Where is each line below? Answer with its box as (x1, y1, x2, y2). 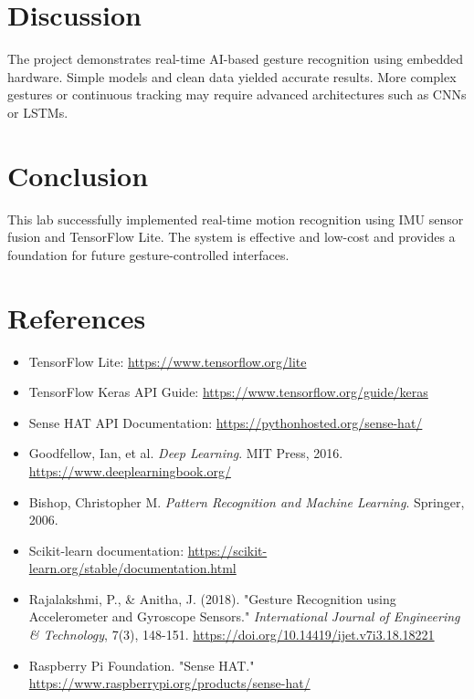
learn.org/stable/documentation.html (28, 558, 237, 578)
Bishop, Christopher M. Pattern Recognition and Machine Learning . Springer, (28, 492, 465, 511)
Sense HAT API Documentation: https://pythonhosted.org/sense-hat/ (28, 412, 423, 432)
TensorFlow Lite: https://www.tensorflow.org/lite (28, 351, 307, 370)
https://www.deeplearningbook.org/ (28, 461, 231, 480)
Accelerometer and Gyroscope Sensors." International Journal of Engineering (28, 607, 460, 626)
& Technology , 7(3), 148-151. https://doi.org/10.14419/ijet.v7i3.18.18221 (28, 625, 435, 644)
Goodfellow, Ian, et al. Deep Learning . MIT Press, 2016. (28, 443, 343, 463)
